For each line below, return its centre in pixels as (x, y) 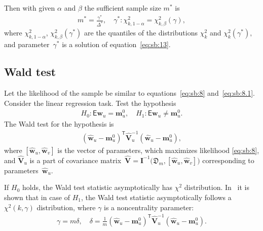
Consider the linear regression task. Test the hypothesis (90, 103)
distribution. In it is (217, 187)
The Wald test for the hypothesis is (59, 124)
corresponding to (228, 160)
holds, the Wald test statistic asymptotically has (97, 187)
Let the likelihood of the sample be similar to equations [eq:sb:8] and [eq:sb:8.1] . (129, 92)
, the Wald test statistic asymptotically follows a (156, 197)
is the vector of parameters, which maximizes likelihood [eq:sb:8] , (158, 150)
